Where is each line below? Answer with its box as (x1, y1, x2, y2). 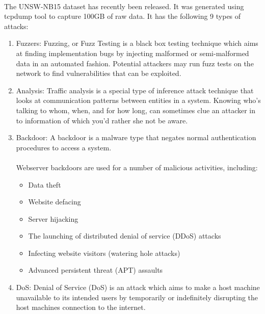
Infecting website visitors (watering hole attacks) (28, 247, 180, 258)
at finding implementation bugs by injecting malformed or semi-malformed (16, 47, 249, 58)
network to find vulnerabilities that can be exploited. (16, 68, 181, 78)
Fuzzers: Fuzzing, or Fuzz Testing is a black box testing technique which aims (16, 38, 258, 48)
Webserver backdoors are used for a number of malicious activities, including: (16, 162, 258, 172)
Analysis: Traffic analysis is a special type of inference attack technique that (16, 85, 254, 95)
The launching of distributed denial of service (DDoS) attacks (28, 230, 221, 241)
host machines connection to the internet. (16, 302, 146, 312)
